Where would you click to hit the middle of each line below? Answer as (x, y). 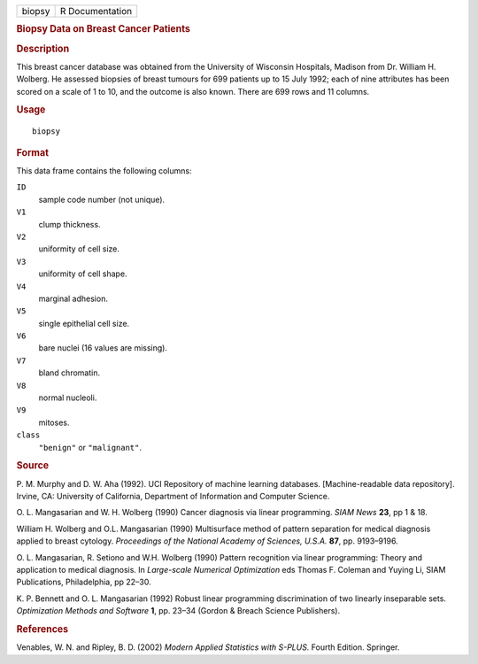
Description (43, 49)
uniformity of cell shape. (83, 274)
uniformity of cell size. (79, 249)
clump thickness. (69, 224)
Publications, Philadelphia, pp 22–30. (84, 582)
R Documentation (96, 11)
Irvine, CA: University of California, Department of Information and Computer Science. (173, 497)
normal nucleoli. (68, 398)
